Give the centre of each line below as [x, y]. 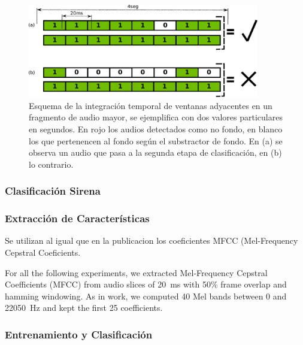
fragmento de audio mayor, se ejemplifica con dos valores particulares [156, 117]
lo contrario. [51, 164]
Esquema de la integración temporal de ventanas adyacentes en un [151, 105]
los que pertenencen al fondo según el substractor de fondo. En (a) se [156, 140]
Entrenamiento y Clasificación [79, 334]
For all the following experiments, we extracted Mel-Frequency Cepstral [136, 272]
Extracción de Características [77, 218]
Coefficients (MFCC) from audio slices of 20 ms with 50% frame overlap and [146, 284]
